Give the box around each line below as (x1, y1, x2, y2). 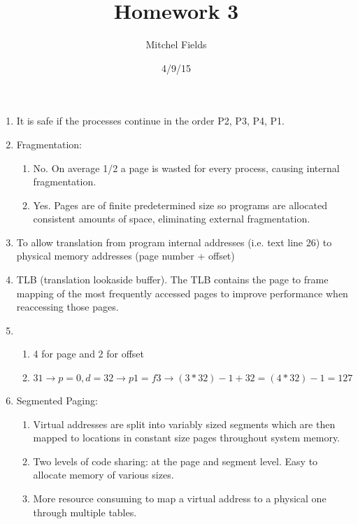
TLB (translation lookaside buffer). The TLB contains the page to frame (16, 272, 329, 287)
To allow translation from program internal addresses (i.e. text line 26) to (16, 234, 332, 249)
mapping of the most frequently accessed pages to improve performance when (16, 285, 348, 300)
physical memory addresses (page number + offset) (16, 248, 235, 263)
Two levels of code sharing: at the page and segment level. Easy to (33, 453, 318, 468)
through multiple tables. (33, 504, 137, 519)
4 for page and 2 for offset (33, 346, 145, 361)
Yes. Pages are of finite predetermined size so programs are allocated (33, 197, 327, 212)
